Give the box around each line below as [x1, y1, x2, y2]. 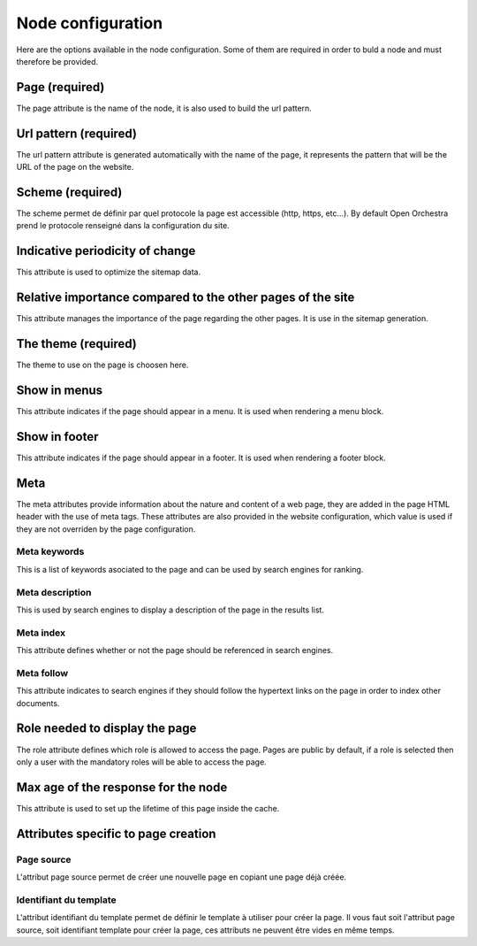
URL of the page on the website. [16, 162, 134, 173]
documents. [16, 697, 60, 708]
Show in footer [16, 429, 99, 444]
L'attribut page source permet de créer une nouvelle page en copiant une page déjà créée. [16, 872, 347, 882]
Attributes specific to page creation [16, 826, 216, 841]
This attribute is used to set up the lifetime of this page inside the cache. [16, 803, 280, 813]
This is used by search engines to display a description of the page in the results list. [16, 604, 324, 615]
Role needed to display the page [16, 721, 197, 736]
